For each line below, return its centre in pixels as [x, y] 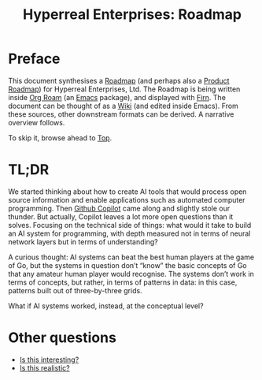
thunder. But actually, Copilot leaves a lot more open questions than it [121, 216]
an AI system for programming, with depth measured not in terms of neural [129, 233]
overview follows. [37, 122]
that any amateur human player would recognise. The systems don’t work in [131, 274]
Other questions [62, 338]
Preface [34, 59]
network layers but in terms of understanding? [83, 241]
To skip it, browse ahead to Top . [60, 138]
